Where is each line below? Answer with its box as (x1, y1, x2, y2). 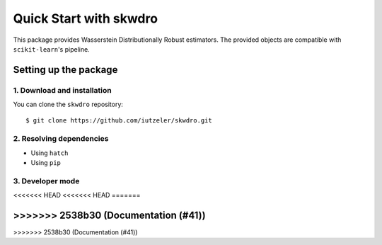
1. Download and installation (13, 85, 112, 95)
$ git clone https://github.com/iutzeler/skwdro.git (25, 117, 212, 125)
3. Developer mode (13, 176, 80, 186)
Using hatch (30, 149, 69, 157)
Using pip (30, 159, 62, 167)
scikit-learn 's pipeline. (13, 45, 90, 53)
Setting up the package (13, 64, 118, 76)
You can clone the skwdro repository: (13, 100, 124, 109)
